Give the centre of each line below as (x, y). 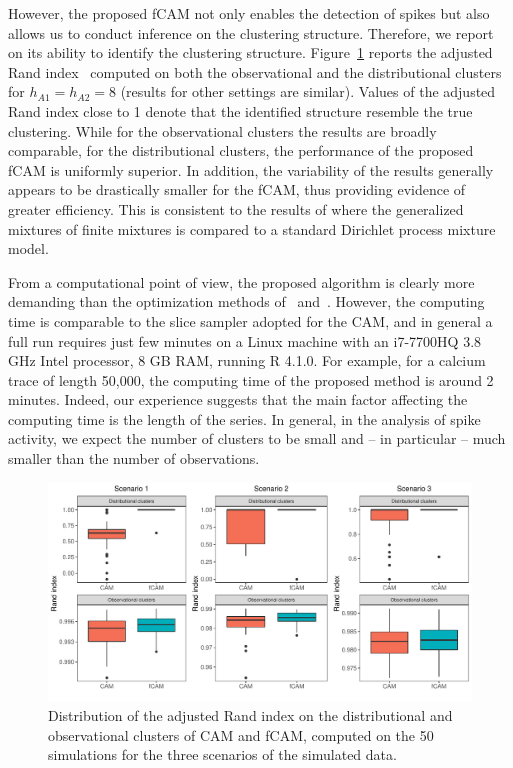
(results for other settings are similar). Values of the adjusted (308, 91)
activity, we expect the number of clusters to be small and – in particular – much (257, 438)
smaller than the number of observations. (134, 458)
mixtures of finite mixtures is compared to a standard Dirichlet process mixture (252, 228)
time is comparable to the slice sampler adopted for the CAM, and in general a (250, 320)
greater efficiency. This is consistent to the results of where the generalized (236, 208)
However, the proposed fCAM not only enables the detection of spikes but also (249, 13)
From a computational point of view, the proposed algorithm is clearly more (241, 281)
